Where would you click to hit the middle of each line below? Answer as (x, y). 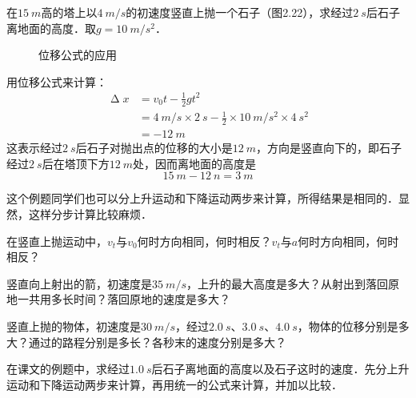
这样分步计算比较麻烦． (90, 213)
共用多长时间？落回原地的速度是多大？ (129, 299)
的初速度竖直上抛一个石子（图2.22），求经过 (240, 12)
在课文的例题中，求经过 (68, 369)
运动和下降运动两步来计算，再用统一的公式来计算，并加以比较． (174, 384)
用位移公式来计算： (57, 81)
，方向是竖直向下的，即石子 (329, 148)
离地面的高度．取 (51, 28)
